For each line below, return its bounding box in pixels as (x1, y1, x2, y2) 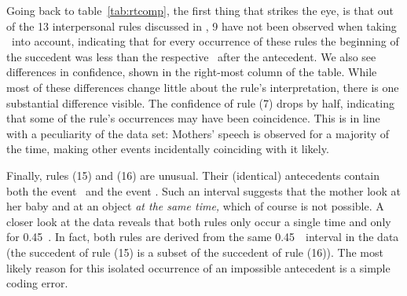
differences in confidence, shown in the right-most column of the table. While (6, 64, 377, 80)
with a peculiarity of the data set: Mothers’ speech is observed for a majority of (6, 125, 390, 141)
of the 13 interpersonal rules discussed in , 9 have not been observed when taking (6, 17, 397, 34)
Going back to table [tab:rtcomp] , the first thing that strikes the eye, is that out (6, 2, 394, 18)
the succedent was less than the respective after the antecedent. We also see (6, 48, 376, 64)
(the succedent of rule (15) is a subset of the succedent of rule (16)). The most (6, 243, 383, 260)
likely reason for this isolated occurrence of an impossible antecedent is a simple (6, 259, 390, 276)
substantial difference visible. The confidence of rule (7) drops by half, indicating (6, 94, 394, 111)
